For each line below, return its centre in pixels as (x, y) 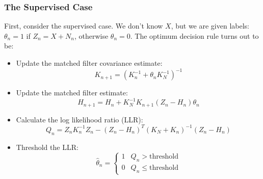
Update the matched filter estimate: (72, 93)
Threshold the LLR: (47, 147)
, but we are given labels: (210, 26)
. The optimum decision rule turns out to (194, 35)
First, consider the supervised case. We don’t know (84, 26)
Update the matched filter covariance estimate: (89, 63)
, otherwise (91, 35)
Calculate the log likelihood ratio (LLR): (80, 119)
